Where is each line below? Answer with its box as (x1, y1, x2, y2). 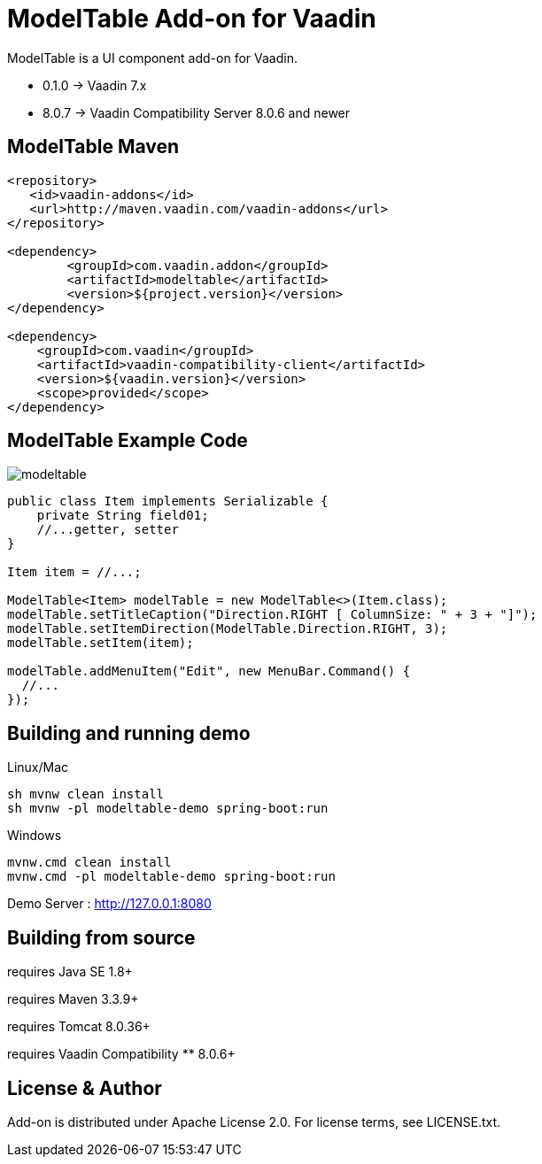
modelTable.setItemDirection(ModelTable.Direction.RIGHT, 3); (7, 621, 448, 636)
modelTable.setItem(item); (7, 636, 194, 651)
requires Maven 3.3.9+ (7, 991, 139, 1007)
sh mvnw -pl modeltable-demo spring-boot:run (7, 801, 329, 816)
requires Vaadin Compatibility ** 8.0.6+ (7, 1046, 236, 1062)
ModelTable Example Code (7, 429, 248, 452)
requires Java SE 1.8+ (7, 964, 133, 980)
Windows (7, 828, 62, 844)
